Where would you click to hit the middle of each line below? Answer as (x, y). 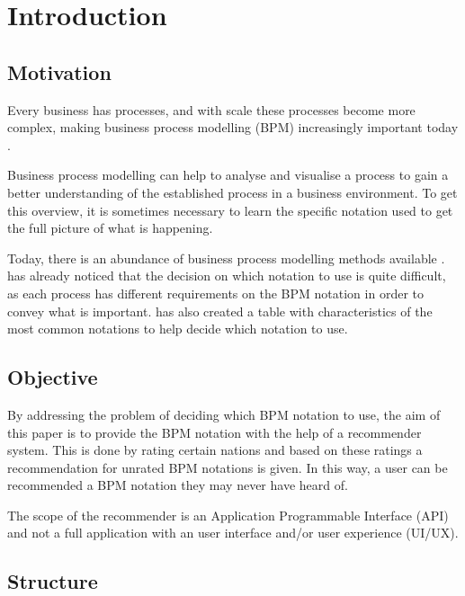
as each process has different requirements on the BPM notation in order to (215, 293)
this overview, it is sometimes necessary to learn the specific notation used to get (230, 210)
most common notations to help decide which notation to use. (178, 329)
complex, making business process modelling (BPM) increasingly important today (233, 127)
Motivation (59, 71)
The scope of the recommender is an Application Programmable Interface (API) (228, 515)
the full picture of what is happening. (110, 228)
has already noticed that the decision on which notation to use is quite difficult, (227, 276)
